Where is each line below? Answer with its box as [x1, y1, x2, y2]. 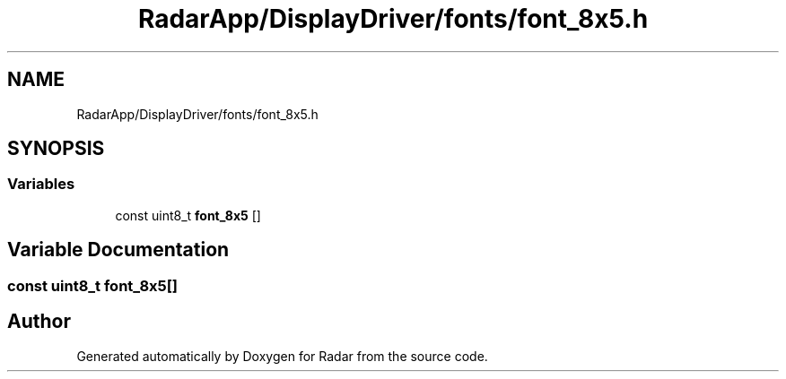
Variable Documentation [7, 238, 230, 262]
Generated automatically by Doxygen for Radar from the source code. [76, 348, 488, 364]
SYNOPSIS [7, 137, 105, 160]
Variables [7, 175, 75, 194]
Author [7, 310, 71, 333]
